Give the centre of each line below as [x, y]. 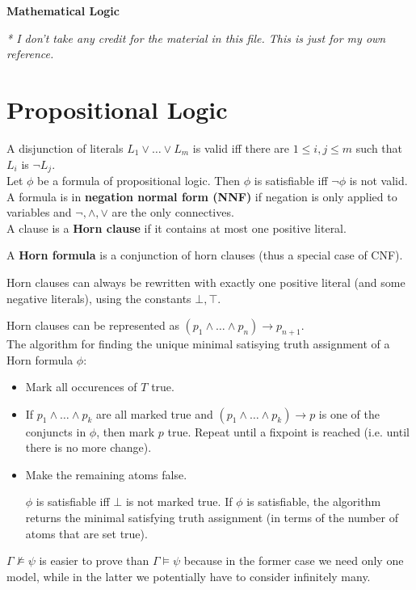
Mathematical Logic [63, 11]
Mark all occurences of [81, 387]
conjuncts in [56, 431]
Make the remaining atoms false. [106, 474]
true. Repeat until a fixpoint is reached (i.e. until [288, 431]
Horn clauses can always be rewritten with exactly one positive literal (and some [206, 282]
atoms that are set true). [86, 533]
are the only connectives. [173, 212]
